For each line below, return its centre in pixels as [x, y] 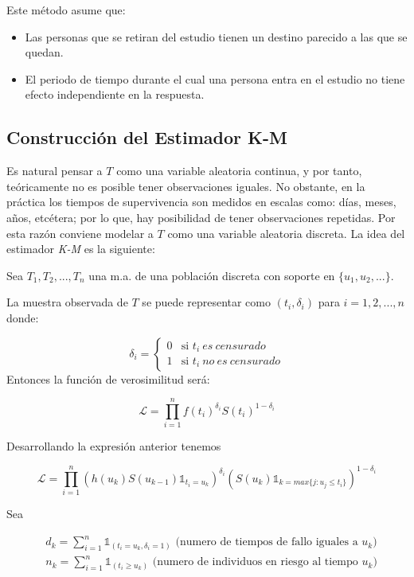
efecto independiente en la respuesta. [115, 94]
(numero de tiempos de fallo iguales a [267, 542]
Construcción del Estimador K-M [147, 137]
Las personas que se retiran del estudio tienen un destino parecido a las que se [216, 36]
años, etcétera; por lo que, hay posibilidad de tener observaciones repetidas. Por [201, 217]
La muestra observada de [67, 302]
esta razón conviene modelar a [80, 233]
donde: [23, 317]
